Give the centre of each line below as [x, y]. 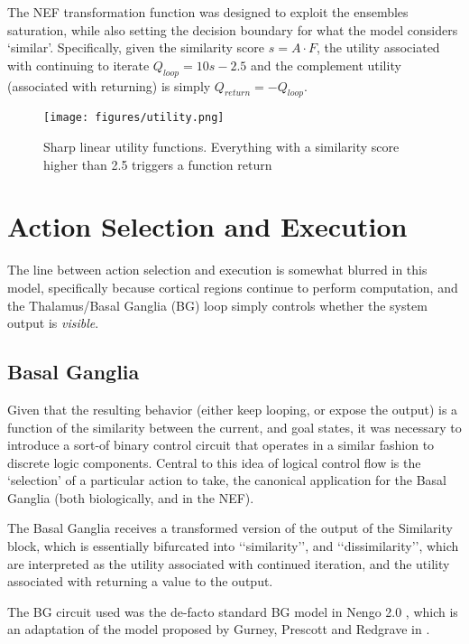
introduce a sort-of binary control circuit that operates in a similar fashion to [221, 445]
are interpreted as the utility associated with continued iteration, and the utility [229, 563]
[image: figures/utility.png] [134, 118]
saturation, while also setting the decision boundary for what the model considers [233, 29]
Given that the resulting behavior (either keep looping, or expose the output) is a [233, 409]
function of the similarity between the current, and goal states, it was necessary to [234, 427]
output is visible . [53, 323]
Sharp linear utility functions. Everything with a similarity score [221, 147]
